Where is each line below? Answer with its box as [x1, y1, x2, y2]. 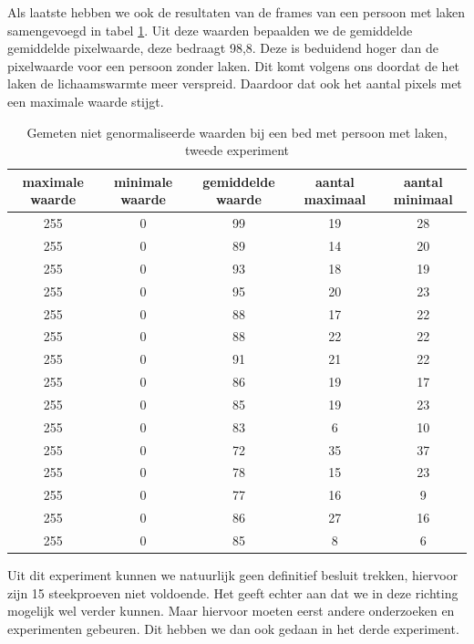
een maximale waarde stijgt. [7, 91, 164, 110]
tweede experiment [185, 140, 289, 160]
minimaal [393, 190, 453, 209]
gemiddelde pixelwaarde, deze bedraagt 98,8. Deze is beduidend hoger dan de [7, 38, 438, 57]
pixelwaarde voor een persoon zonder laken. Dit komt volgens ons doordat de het [7, 56, 460, 75]
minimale [113, 171, 173, 191]
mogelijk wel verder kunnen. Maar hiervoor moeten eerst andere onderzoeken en [7, 601, 455, 620]
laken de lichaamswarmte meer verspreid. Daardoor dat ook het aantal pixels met [7, 74, 462, 93]
